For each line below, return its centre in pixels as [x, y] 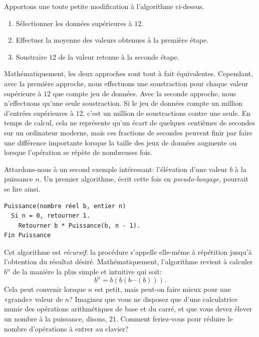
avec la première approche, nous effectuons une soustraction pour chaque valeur [126, 83]
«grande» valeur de [34, 299]
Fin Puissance [28, 235]
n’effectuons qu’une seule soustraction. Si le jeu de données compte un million [123, 103]
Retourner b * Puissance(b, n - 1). [79, 225]
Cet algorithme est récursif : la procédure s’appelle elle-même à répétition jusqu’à [128, 251]
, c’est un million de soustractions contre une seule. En [167, 113]
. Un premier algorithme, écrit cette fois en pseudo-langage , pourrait [144, 179]
